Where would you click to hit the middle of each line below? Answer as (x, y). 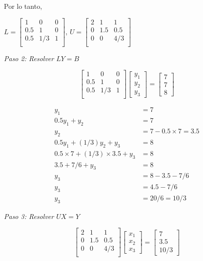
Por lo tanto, (23, 6)
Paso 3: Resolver (29, 216)
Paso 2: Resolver (29, 58)
